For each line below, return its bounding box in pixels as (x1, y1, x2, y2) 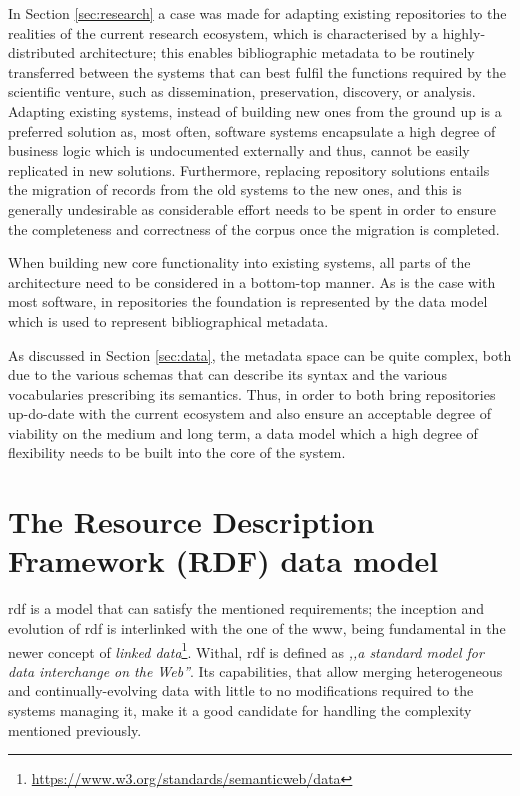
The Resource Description (8, 501, 375, 542)
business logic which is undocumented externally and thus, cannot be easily (8, 140, 470, 161)
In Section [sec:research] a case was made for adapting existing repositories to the (8, 3, 507, 23)
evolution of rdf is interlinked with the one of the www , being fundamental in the (8, 617, 506, 638)
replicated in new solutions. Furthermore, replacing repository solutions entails (8, 159, 490, 180)
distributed (8, 42, 76, 63)
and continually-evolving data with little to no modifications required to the (8, 680, 474, 701)
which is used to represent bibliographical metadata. (8, 310, 329, 331)
